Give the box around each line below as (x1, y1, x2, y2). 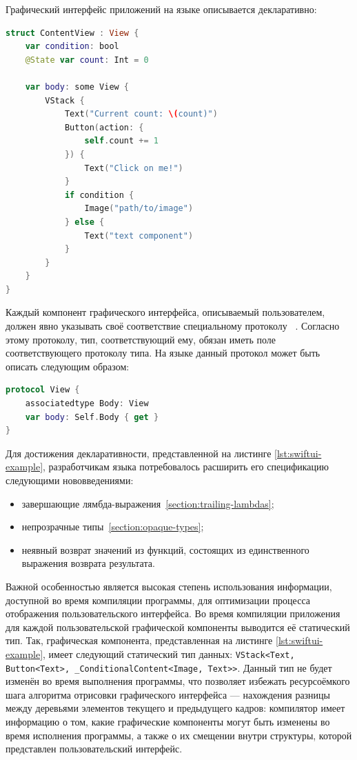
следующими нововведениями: (6, 473, 134, 487)
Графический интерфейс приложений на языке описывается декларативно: (6, 2, 317, 16)
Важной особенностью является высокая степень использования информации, (6, 579, 332, 593)
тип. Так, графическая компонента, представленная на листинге (6, 633, 273, 648)
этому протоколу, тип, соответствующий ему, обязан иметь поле (6, 332, 276, 346)
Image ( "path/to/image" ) (84, 203, 194, 214)
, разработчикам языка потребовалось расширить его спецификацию (43, 459, 329, 474)
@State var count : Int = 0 (25, 54, 149, 65)
